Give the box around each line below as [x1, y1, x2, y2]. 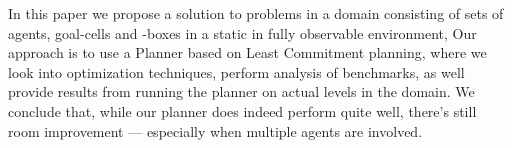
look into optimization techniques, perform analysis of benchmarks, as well [8, 61, 465, 82]
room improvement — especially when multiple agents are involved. [8, 120, 423, 141]
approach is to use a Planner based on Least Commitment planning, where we [8, 42, 487, 63]
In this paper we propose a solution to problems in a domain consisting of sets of [8, 3, 504, 23]
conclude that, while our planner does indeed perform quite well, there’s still [8, 100, 477, 121]
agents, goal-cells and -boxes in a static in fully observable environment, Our [8, 22, 477, 43]
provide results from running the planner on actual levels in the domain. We [8, 81, 475, 102]
